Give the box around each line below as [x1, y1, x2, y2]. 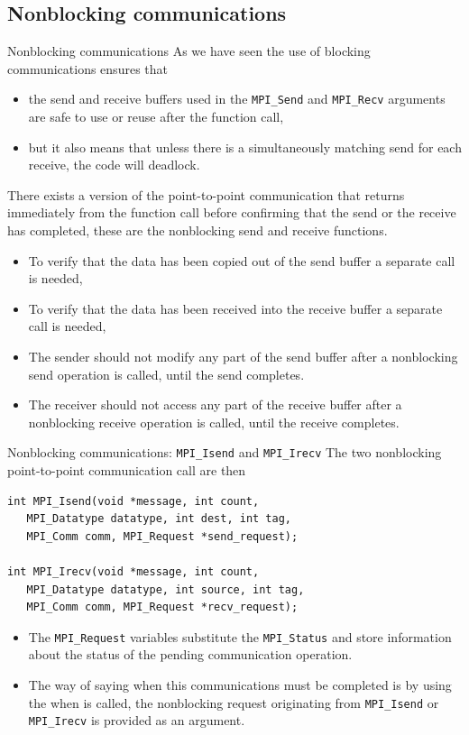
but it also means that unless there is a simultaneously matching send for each [28, 137, 462, 156]
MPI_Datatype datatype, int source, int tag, [26, 583, 305, 596]
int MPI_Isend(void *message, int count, [7, 494, 260, 508]
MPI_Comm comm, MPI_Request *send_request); [26, 529, 299, 543]
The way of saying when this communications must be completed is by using [28, 675, 452, 694]
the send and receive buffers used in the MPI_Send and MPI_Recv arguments [28, 89, 446, 108]
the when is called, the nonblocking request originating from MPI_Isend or [28, 693, 439, 712]
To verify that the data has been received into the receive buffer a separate [28, 299, 443, 317]
